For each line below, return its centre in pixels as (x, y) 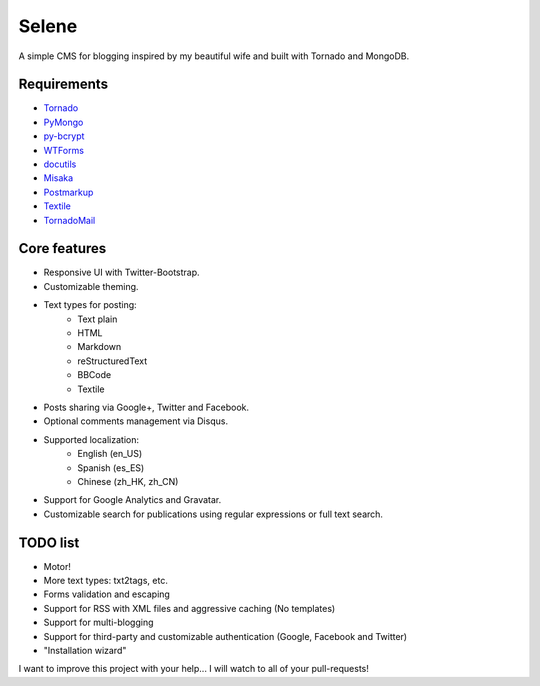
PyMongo (63, 122)
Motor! (57, 566)
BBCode (94, 375)
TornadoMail (69, 220)
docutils (60, 164)
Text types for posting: (90, 305)
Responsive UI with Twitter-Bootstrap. (121, 272)
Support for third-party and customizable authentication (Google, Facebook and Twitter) (225, 636)
